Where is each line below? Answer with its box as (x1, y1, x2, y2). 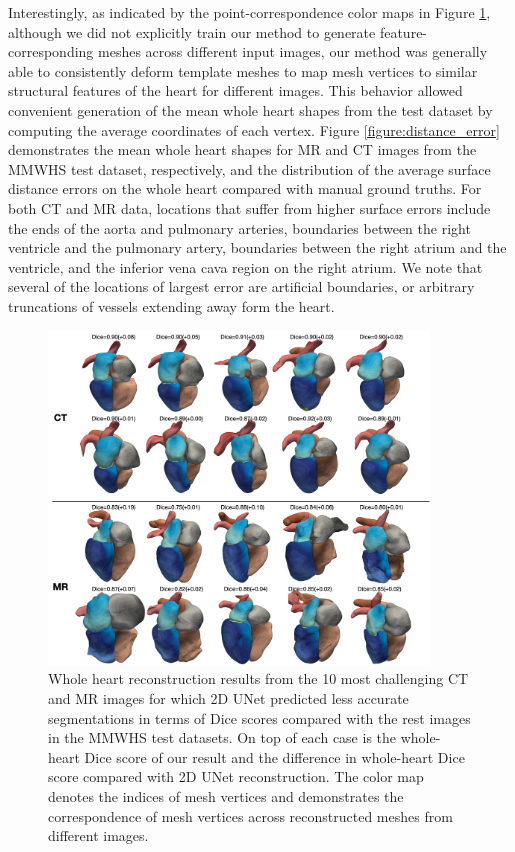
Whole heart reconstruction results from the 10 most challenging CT (48, 668, 469, 689)
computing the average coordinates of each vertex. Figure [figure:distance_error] (8, 119, 500, 140)
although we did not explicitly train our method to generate (8, 21, 376, 42)
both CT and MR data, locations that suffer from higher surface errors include (8, 197, 491, 218)
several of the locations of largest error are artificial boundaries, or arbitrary (8, 276, 475, 297)
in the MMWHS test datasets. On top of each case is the (48, 727, 397, 748)
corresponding (8, 41, 94, 62)
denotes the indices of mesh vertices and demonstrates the (48, 785, 404, 806)
